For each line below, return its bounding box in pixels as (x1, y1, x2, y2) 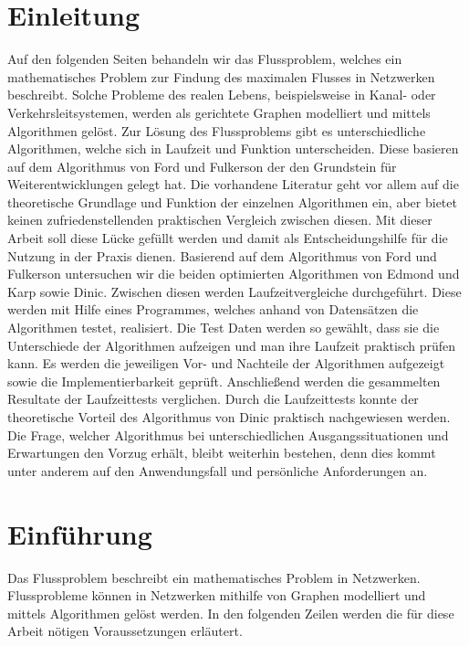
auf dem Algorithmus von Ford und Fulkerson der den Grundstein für (7, 156, 397, 175)
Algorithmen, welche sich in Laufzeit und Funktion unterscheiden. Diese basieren (7, 139, 459, 158)
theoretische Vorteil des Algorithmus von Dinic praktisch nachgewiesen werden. (7, 408, 451, 426)
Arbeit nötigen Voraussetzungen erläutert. (7, 621, 243, 641)
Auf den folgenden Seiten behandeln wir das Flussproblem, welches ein (7, 49, 402, 69)
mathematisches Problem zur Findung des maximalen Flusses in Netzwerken (7, 67, 435, 86)
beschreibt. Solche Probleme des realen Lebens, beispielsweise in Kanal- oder (7, 85, 436, 104)
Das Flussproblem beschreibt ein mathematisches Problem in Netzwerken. (7, 567, 421, 587)
